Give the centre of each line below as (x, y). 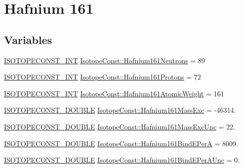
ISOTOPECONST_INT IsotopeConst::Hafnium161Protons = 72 (102, 77)
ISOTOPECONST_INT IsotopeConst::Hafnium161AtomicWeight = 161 (114, 93)
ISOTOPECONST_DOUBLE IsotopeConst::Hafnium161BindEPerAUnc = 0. (122, 160)
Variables (28, 39)
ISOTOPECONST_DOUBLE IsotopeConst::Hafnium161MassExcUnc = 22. (120, 126)
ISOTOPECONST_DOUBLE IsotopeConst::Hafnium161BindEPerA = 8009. (121, 143)
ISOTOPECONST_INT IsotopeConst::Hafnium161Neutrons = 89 (104, 60)
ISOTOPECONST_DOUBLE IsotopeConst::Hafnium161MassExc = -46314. (120, 110)
